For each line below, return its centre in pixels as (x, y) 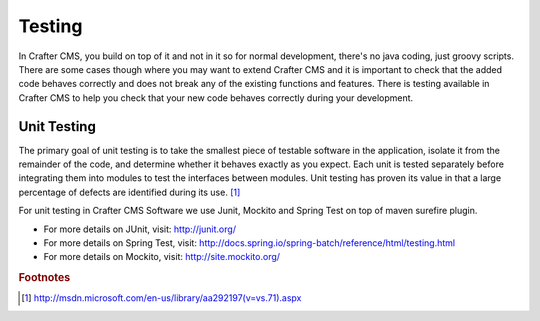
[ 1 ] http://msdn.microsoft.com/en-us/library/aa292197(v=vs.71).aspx (161, 298)
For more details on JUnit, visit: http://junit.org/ (140, 229)
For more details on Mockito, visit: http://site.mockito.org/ (161, 257)
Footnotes (44, 278)
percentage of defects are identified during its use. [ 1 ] (129, 192)
